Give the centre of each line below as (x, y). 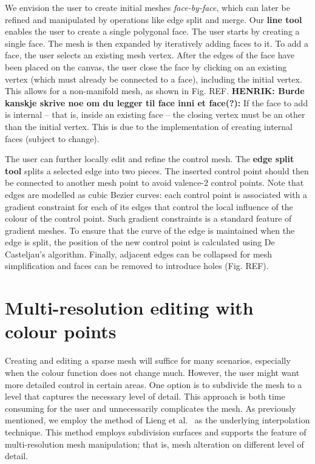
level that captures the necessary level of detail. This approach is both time (145, 396)
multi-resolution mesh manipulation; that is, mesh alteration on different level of (154, 444)
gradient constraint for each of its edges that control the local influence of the (149, 206)
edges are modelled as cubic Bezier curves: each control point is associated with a (156, 194)
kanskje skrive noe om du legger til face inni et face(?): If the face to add (157, 102)
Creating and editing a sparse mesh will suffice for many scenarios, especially (148, 360)
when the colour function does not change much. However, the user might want (152, 372)
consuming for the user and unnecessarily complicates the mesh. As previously (151, 408)
